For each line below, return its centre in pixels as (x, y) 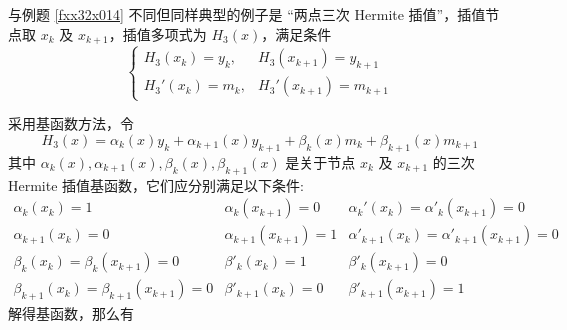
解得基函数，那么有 (71, 313)
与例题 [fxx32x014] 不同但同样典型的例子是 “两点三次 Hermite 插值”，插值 (247, 14)
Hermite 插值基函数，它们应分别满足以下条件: (156, 184)
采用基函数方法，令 (71, 123)
